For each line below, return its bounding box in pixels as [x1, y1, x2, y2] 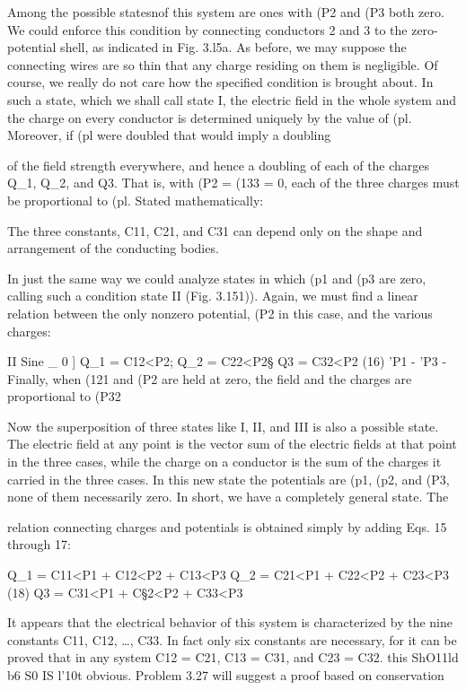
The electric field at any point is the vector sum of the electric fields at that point [7, 434, 457, 453]
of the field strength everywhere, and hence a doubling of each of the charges [7, 155, 430, 174]
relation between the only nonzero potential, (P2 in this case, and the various [7, 303, 433, 322]
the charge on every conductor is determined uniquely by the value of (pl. [7, 108, 412, 127]
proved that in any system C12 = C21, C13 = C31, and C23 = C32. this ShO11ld [7, 648, 459, 667]
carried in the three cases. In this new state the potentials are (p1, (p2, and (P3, [7, 469, 450, 488]
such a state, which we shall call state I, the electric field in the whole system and [7, 90, 457, 109]
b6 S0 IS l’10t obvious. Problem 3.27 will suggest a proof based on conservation [7, 666, 444, 684]
